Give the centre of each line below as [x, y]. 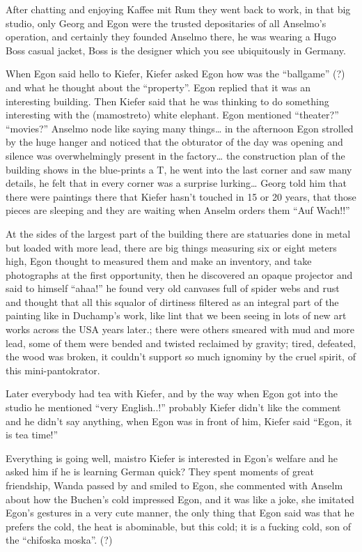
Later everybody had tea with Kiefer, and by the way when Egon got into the [172, 393]
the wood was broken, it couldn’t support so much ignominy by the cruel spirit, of [181, 356]
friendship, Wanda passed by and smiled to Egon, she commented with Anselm [174, 485]
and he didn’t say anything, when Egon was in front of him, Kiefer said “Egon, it [179, 421]
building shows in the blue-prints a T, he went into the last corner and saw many [179, 169]
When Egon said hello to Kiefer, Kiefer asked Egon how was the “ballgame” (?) [175, 74]
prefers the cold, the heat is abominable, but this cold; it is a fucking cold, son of [178, 526]
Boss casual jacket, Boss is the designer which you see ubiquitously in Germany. [176, 50]
